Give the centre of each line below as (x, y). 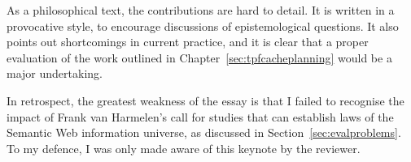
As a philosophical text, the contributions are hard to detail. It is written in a (201, 10)
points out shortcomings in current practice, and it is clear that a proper (188, 42)
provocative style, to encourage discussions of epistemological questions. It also (203, 26)
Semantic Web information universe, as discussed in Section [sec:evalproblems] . (204, 132)
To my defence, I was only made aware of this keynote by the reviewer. (184, 148)
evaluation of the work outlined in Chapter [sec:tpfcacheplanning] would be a (199, 57)
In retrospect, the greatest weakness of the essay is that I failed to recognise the (205, 100)
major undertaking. (55, 73)
